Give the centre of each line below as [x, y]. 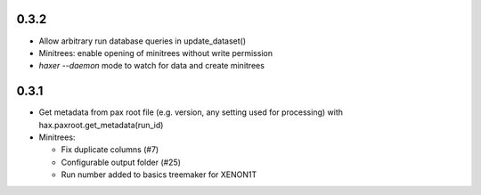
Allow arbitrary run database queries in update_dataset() [143, 41]
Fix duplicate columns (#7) [110, 150]
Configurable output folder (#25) [121, 162]
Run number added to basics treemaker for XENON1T [159, 175]
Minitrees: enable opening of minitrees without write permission [156, 53]
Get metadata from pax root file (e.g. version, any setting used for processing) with [191, 112]
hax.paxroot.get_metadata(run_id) [101, 125]
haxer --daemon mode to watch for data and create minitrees [151, 66]
